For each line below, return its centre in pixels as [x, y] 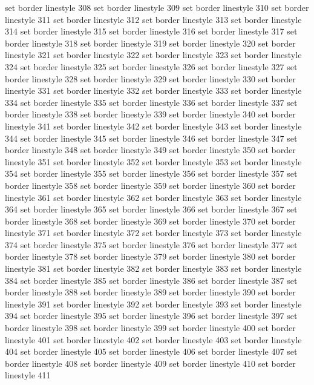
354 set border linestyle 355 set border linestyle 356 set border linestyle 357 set [151, 173]
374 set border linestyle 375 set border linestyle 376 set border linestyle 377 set [151, 244]
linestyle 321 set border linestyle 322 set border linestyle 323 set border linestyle [153, 55]
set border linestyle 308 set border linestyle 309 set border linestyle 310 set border [157, 7]
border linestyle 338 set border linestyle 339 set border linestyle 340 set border [150, 114]
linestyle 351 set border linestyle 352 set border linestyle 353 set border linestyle [153, 161]
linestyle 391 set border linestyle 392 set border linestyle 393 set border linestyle [153, 304]
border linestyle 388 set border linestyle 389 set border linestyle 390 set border [150, 292]
